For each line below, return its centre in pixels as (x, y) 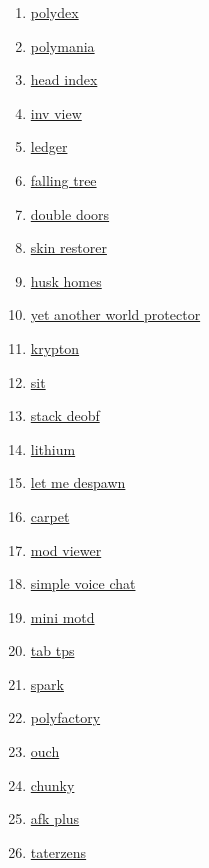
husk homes (66, 280)
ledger (49, 146)
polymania (62, 45)
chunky (52, 784)
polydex (54, 12)
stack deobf (65, 415)
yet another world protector (115, 314)
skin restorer (68, 247)
